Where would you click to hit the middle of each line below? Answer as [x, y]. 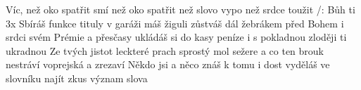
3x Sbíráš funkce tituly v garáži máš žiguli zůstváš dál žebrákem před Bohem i [175, 23]
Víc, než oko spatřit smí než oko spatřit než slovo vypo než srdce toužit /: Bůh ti [180, 9]
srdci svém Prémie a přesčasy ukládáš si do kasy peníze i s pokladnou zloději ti [176, 37]
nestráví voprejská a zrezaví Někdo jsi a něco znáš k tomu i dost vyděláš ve [168, 64]
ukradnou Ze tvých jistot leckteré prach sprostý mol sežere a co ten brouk [165, 50]
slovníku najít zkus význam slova [77, 78]
